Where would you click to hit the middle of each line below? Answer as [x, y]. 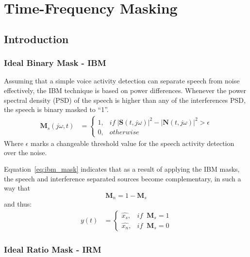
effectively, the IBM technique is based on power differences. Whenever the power [125, 90]
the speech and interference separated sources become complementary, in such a [123, 178]
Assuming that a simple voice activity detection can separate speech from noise [122, 81]
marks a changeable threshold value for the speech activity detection [133, 143]
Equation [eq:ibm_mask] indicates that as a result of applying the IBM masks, [122, 169]
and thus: [18, 204]
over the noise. [25, 153]
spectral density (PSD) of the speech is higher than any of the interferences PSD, [125, 100]
